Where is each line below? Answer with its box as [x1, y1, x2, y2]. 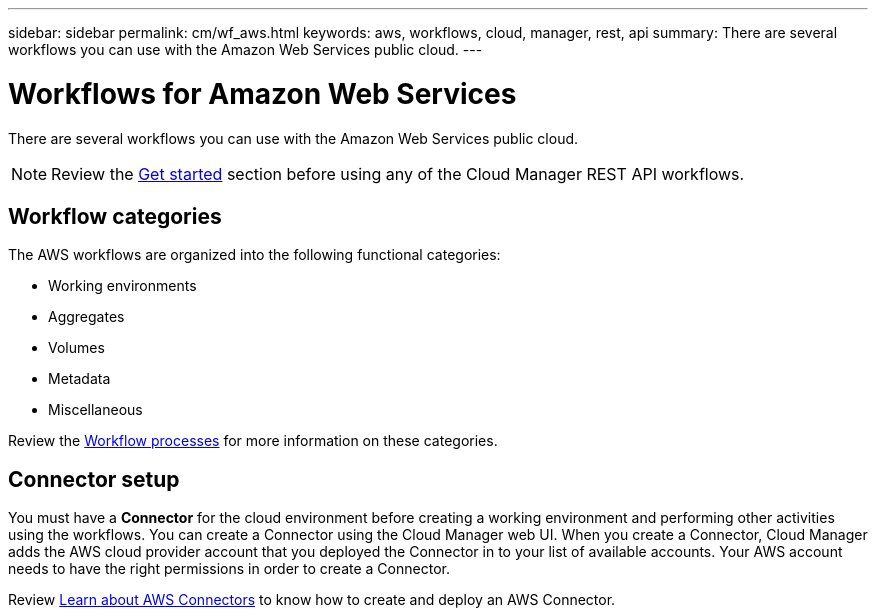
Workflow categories [8, 203, 222, 229]
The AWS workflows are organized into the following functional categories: [8, 246, 501, 264]
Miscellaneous [48, 401, 143, 419]
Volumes [48, 339, 105, 357]
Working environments [48, 277, 197, 295]
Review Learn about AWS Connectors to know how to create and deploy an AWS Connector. [8, 591, 616, 609]
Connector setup [8, 466, 180, 492]
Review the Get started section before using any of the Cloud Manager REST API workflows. [51, 163, 745, 184]
